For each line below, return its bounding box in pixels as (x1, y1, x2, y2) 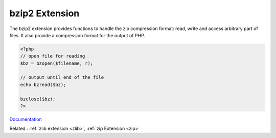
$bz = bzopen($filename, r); (20, 60, 94, 66)
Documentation (9, 116, 42, 122)
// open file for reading (20, 53, 85, 59)
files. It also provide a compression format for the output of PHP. (9, 32, 146, 38)
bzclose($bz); (20, 96, 56, 102)
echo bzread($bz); (20, 81, 66, 88)
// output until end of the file (20, 74, 104, 80)
